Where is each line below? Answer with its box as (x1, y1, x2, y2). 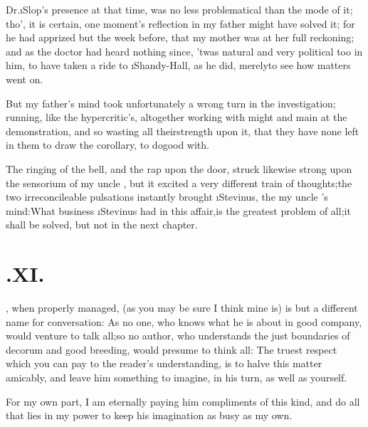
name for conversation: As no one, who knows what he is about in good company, (6, 314, 362, 329)
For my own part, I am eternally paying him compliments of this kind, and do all (6, 394, 360, 408)
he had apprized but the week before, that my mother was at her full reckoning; (6, 30, 354, 45)
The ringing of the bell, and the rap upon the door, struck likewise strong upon (6, 161, 352, 176)
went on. (6, 71, 43, 86)
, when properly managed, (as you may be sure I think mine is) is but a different (6, 300, 358, 315)
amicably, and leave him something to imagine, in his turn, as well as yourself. (6, 370, 347, 384)
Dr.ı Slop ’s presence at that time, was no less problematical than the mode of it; (6, 2, 353, 16)
